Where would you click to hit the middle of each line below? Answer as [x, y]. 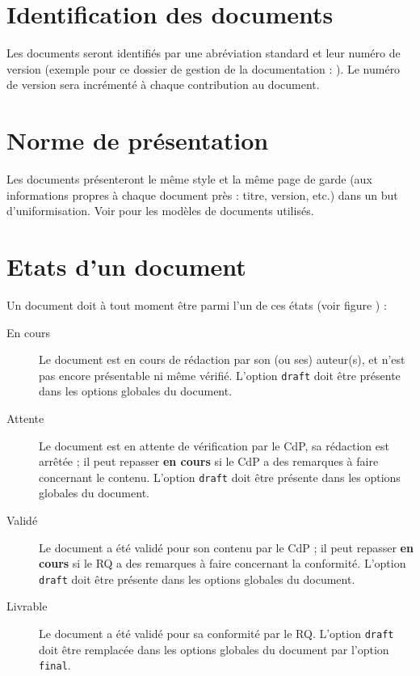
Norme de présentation [138, 140]
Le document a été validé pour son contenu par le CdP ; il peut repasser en [226, 547]
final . [55, 665]
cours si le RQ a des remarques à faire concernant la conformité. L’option [223, 563]
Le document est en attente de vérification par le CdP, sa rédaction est [214, 445]
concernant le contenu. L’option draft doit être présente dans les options [220, 477]
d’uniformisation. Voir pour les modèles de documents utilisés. [160, 211]
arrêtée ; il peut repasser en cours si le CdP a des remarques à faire [209, 461]
